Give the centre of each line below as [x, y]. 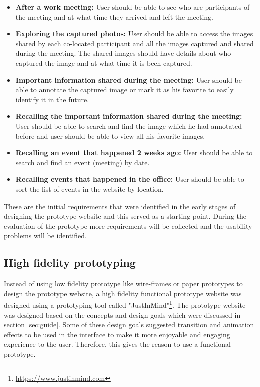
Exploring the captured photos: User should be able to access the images [134, 33]
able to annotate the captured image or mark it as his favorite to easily [125, 89]
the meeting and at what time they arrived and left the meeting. [114, 16]
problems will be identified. [45, 235]
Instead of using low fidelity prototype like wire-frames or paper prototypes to [123, 283]
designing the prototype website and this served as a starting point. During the [125, 216]
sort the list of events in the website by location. [90, 189]
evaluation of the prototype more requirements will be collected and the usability [128, 225]
